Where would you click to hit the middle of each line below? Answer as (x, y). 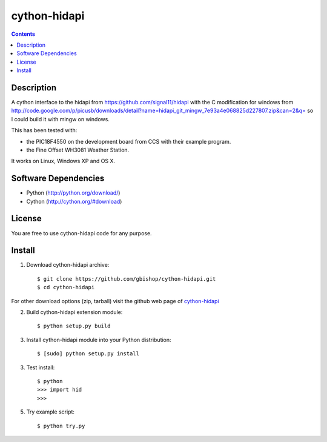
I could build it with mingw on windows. (61, 119)
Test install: (41, 367)
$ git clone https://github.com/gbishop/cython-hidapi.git (127, 279)
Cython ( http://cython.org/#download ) (74, 201)
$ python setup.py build (74, 326)
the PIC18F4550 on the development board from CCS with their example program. (129, 141)
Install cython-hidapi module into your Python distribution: (99, 340)
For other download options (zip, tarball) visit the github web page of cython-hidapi (115, 301)
